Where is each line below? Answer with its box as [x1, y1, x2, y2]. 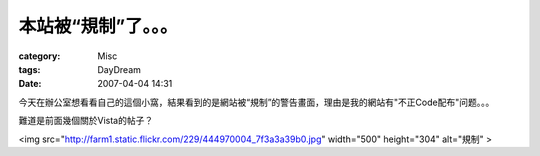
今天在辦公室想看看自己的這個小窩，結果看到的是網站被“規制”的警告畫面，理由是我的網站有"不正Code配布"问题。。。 [18, 96, 495, 108]
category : [18, 50, 61, 62]
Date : [18, 78, 42, 90]
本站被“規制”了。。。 [18, 15, 179, 37]
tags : [18, 63, 41, 75]
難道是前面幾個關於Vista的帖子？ [18, 115, 154, 127]
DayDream [97, 63, 142, 75]
